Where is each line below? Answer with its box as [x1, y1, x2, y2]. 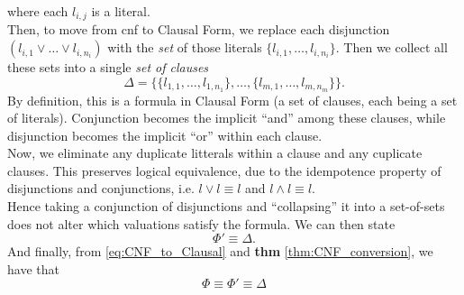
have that [7, 259, 59, 278]
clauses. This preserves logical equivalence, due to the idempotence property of [7, 161, 441, 180]
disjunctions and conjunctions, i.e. [7, 179, 195, 198]
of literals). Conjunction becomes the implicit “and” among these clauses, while [7, 108, 446, 127]
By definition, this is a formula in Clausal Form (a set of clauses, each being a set [7, 90, 458, 109]
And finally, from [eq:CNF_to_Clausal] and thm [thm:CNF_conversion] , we [7, 242, 433, 261]
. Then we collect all [335, 38, 448, 57]
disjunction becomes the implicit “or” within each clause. [7, 125, 323, 144]
